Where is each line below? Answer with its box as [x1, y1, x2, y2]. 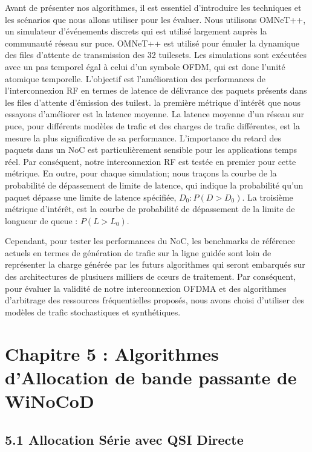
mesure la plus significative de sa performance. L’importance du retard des [5, 131, 281, 144]
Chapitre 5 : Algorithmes [5, 341, 219, 366]
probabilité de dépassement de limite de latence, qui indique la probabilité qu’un [5, 178, 304, 191]
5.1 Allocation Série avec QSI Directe [5, 430, 244, 448]
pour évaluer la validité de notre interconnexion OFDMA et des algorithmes [5, 282, 287, 294]
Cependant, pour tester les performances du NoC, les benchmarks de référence [5, 234, 295, 247]
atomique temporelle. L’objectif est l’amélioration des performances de [5, 72, 266, 85]
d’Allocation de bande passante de [5, 364, 297, 389]
